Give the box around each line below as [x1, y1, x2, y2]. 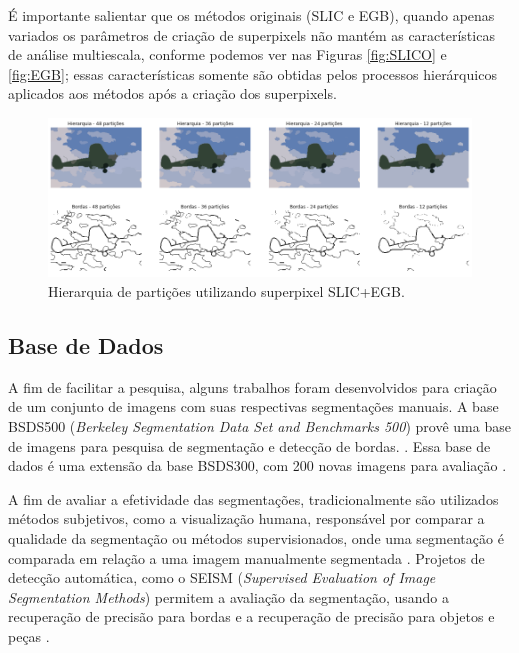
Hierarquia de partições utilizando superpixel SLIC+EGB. [48, 281, 405, 301]
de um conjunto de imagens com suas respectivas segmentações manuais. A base [8, 396, 499, 417]
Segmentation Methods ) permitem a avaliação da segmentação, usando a [8, 586, 449, 607]
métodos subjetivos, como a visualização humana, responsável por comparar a [8, 508, 485, 529]
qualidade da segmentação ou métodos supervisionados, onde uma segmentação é [8, 527, 504, 548]
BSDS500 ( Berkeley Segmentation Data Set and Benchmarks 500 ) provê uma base [8, 415, 511, 436]
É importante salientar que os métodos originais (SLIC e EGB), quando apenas [8, 5, 495, 25]
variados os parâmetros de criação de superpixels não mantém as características [8, 24, 495, 45]
